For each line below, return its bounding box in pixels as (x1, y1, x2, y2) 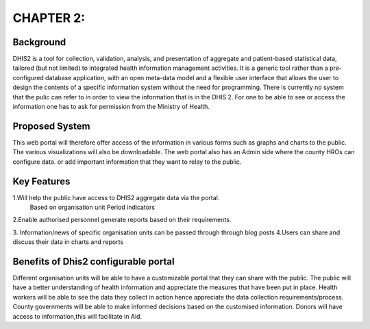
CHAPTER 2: (12, 10, 86, 25)
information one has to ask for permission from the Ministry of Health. (12, 103, 210, 111)
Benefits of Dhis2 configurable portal (12, 256, 175, 267)
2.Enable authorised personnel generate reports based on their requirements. (12, 216, 232, 224)
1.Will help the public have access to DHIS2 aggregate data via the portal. (12, 193, 220, 202)
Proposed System (12, 120, 90, 132)
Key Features (12, 175, 71, 187)
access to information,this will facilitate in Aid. (12, 312, 143, 320)
